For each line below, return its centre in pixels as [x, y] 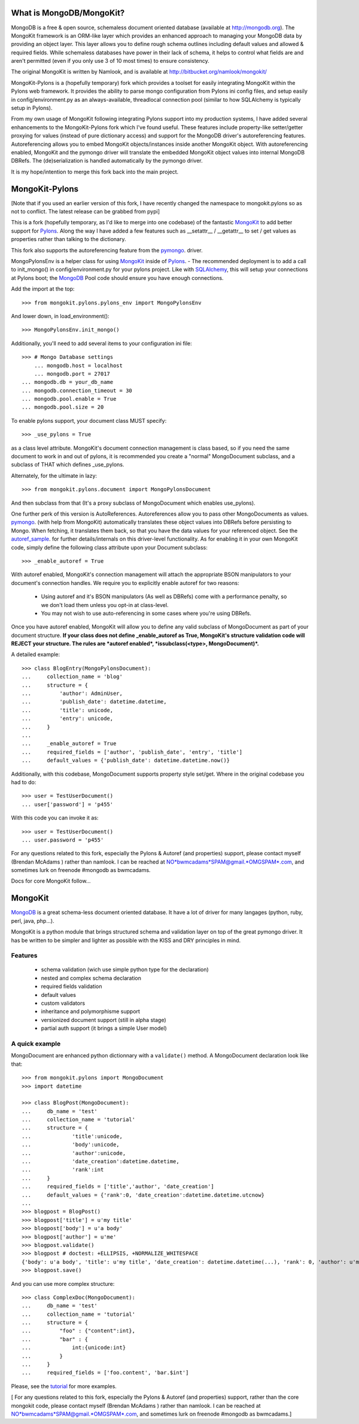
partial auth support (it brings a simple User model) [104, 1028]
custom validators [63, 1003]
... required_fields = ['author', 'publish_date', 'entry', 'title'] [132, 752]
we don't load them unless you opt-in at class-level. [105, 605]
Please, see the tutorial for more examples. [64, 1386]
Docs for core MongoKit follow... [51, 881]
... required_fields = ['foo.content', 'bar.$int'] [105, 1373]
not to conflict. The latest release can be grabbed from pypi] [86, 212]
